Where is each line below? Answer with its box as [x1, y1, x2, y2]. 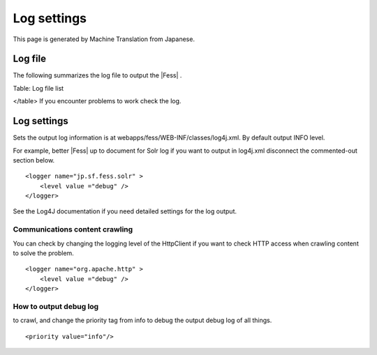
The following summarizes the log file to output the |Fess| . [13, 71, 182, 80]
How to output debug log [13, 301, 99, 311]
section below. [13, 156, 55, 164]
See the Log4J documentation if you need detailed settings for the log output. [13, 207, 237, 216]
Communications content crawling [13, 225, 133, 234]
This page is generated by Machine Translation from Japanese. [13, 35, 195, 43]
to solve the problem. [13, 249, 75, 257]
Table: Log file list [13, 84, 64, 92]
